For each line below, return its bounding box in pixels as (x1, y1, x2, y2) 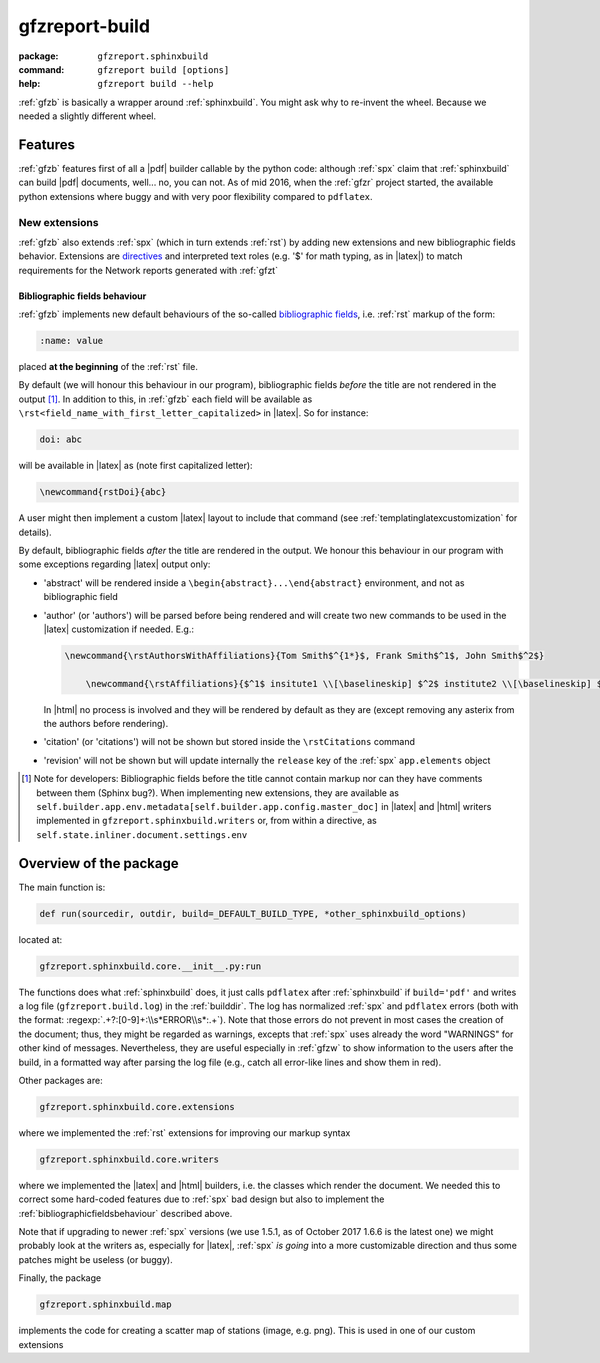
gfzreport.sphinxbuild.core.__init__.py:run (39, 960, 262, 972)
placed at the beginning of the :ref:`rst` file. (18, 361, 199, 373)
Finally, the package (18, 1272, 102, 1284)
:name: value (39, 335, 104, 347)
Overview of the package (18, 855, 179, 872)
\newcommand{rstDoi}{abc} (39, 486, 167, 498)
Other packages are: (18, 1074, 104, 1086)
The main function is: (18, 881, 106, 893)
